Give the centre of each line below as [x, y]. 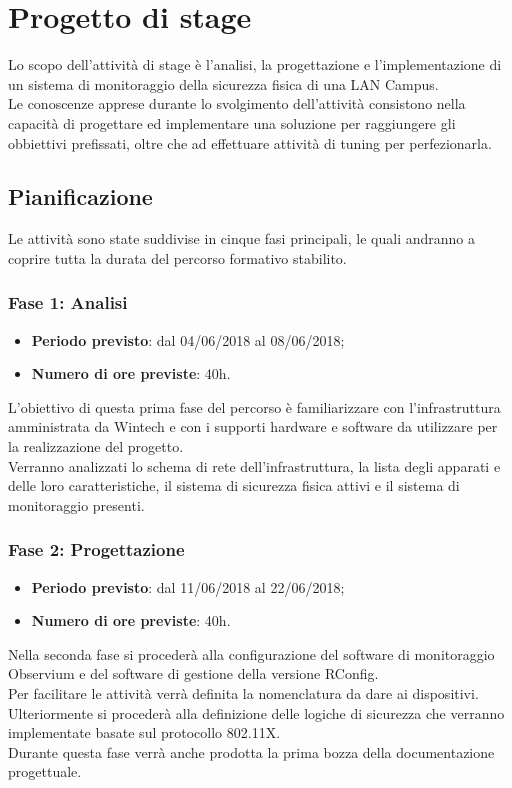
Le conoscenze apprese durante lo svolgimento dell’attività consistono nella [237, 103]
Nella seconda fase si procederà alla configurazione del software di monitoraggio [251, 653]
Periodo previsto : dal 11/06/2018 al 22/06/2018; [188, 586]
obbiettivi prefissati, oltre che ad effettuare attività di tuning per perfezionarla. [250, 142]
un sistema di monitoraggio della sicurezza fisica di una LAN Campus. [223, 83]
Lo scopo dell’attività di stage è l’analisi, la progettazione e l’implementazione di [255, 64]
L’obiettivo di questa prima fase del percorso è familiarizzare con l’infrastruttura [254, 406]
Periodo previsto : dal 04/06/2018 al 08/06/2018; [188, 339]
